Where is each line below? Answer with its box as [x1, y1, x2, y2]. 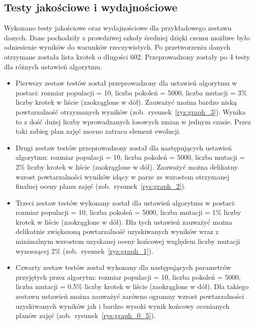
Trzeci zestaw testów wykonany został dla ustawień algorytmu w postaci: [15, 197, 236, 207]
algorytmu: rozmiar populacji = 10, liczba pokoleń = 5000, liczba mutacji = [15, 152, 245, 162]
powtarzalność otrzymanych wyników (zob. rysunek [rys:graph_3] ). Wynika [15, 106, 246, 117]
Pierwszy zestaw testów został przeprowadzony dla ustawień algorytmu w [15, 78, 237, 88]
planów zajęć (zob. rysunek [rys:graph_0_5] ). [15, 310, 156, 321]
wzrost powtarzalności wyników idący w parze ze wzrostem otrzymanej [15, 171, 229, 181]
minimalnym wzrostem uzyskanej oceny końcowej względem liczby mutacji [15, 236, 240, 246]
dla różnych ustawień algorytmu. [4, 61, 102, 71]
